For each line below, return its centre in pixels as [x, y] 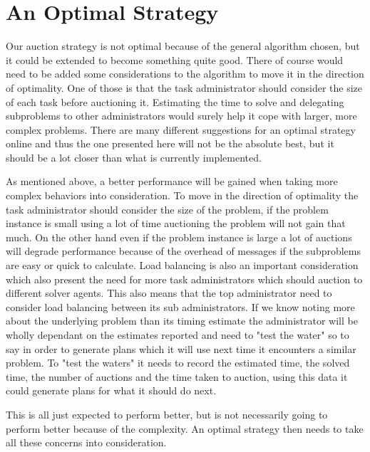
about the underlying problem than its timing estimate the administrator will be [182, 321]
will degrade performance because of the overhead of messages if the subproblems [184, 251]
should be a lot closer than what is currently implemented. [134, 157]
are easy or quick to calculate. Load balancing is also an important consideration [182, 265]
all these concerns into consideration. [86, 442]
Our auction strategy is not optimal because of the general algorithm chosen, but [183, 46]
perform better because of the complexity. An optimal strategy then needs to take [185, 428]
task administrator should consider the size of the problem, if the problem [167, 209]
